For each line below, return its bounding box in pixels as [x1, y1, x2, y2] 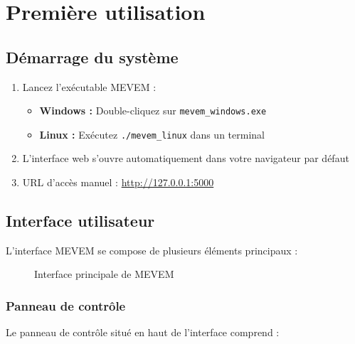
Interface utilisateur [6, 210, 155, 232]
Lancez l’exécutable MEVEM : [22, 79, 157, 94]
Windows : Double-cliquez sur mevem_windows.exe [39, 103, 267, 118]
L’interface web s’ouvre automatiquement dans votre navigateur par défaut [22, 151, 349, 166]
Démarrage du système [6, 45, 179, 68]
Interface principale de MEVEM [34, 267, 174, 281]
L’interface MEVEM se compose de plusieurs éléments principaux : [6, 242, 298, 257]
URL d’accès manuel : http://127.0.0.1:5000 [22, 175, 214, 190]
